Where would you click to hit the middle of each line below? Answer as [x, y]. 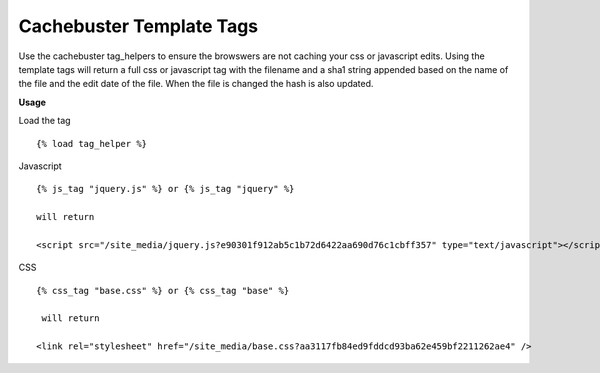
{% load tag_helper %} [92, 143]
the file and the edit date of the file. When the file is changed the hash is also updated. [196, 84]
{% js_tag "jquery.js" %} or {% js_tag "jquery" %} [165, 189]
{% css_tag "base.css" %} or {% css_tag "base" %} [163, 290]
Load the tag [44, 121]
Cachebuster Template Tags [138, 26]
